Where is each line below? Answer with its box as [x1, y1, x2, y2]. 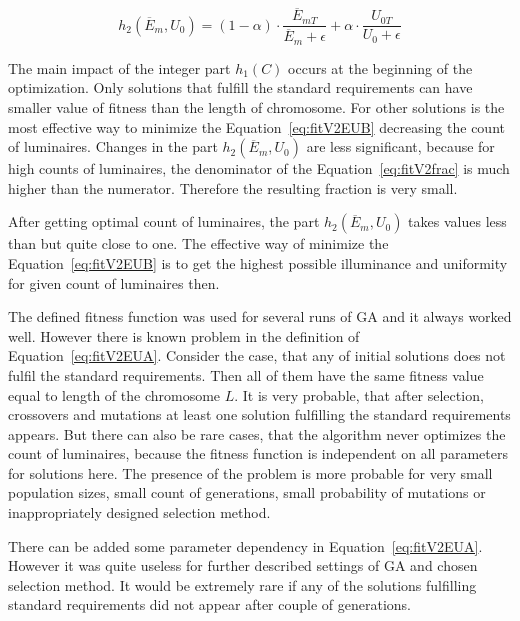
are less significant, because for [306, 136, 495, 157]
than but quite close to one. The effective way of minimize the [8, 233, 389, 254]
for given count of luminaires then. [8, 272, 220, 293]
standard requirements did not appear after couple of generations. [8, 594, 412, 615]
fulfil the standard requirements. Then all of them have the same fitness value [8, 364, 484, 385]
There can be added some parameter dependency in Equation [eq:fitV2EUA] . [8, 535, 483, 556]
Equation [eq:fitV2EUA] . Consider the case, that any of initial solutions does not [8, 345, 506, 366]
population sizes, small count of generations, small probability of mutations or [8, 482, 486, 503]
